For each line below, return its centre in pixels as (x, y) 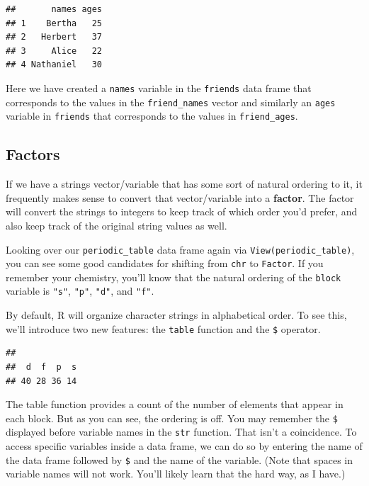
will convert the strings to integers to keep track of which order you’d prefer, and (182, 211)
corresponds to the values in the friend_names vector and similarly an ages (171, 102)
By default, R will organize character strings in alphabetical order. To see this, (176, 315)
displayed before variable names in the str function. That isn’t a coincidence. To (181, 432)
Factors (33, 154)
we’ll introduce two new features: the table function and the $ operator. (163, 328)
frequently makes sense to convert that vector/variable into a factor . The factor (180, 197)
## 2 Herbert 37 (54, 37)
